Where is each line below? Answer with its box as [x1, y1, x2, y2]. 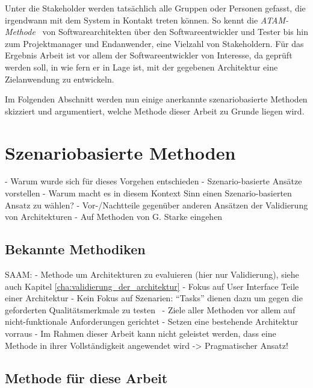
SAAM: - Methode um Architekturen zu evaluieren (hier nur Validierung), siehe [5, 268, 299, 281]
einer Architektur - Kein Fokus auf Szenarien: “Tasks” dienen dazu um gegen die [5, 292, 303, 304]
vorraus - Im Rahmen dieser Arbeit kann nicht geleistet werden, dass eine [5, 327, 276, 340]
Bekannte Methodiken [5, 240, 146, 258]
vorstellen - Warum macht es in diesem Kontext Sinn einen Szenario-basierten [5, 187, 292, 199]
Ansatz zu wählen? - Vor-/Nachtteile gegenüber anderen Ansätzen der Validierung [5, 198, 308, 211]
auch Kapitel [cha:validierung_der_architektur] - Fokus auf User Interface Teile [5, 280, 299, 292]
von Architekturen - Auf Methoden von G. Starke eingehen [5, 210, 223, 223]
